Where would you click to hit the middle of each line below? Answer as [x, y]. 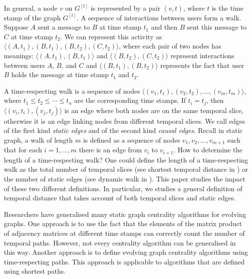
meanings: [19, 55]
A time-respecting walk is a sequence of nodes [72, 90]
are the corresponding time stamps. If [130, 100]
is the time [228, 8]
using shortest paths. [35, 271]
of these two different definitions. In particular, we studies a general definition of [123, 188]
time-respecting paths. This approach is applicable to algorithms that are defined [124, 261]
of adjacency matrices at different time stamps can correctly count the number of [124, 233]
